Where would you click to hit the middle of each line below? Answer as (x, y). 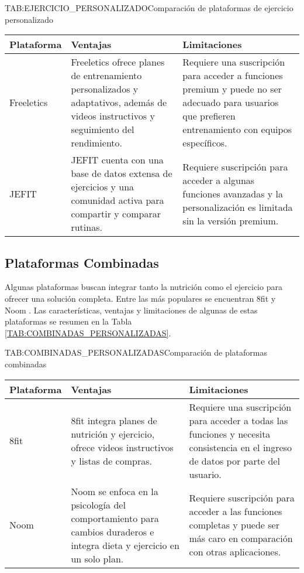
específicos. (205, 143)
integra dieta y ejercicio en (125, 545)
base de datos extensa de (122, 173)
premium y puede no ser (232, 89)
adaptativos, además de (119, 103)
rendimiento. (97, 143)
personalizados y (105, 89)
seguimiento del (103, 129)
